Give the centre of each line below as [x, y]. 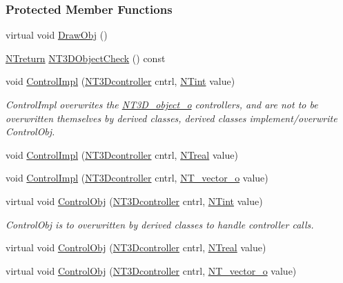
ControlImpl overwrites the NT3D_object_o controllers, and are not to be [162, 104]
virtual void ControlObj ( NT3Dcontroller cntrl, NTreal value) [136, 247]
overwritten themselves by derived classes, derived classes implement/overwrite [171, 118]
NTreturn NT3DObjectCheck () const [86, 58]
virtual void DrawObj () [57, 35]
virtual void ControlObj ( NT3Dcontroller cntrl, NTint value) [134, 201]
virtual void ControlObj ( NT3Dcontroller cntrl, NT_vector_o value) [151, 270]
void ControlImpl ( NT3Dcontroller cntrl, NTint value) [120, 81]
